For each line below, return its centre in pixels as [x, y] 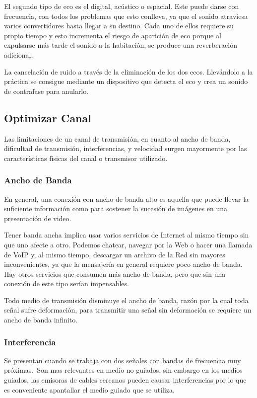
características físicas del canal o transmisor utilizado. [86, 158]
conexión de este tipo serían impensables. [66, 283]
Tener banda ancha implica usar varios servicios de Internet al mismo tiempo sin [127, 235]
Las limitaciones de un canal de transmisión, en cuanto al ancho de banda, [117, 138]
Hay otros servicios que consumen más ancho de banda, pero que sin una [115, 274]
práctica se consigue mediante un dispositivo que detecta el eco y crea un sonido [126, 81]
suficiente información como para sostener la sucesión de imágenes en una [116, 208]
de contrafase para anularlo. [46, 91]
